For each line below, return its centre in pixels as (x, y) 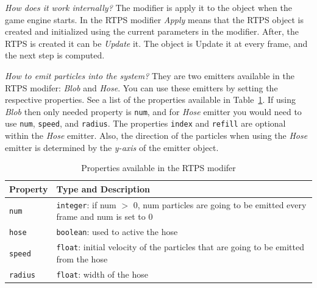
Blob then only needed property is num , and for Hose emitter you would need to (153, 111)
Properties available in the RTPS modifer (158, 168)
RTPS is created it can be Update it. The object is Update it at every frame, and (156, 43)
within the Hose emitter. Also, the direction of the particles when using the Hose (156, 135)
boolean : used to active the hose (117, 232)
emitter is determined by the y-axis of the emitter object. (112, 147)
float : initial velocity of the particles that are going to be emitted (180, 247)
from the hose (82, 258)
